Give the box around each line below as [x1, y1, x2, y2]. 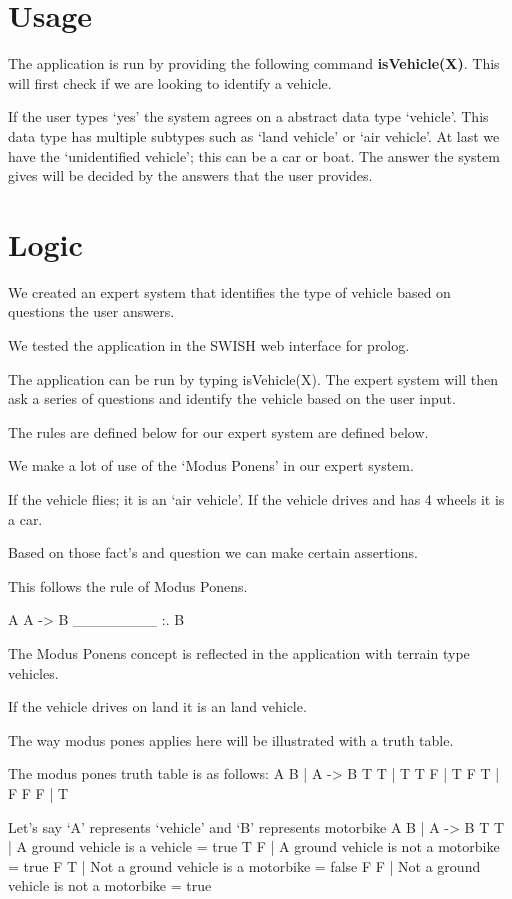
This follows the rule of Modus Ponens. [8, 575, 248, 596]
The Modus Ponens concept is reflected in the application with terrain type [8, 642, 470, 663]
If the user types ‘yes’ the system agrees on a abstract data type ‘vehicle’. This [8, 106, 489, 127]
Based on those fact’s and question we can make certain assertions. [8, 542, 418, 563]
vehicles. [8, 662, 59, 683]
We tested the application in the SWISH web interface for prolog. [8, 335, 410, 355]
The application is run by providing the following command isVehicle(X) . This [8, 53, 500, 74]
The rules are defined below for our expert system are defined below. [8, 421, 429, 442]
